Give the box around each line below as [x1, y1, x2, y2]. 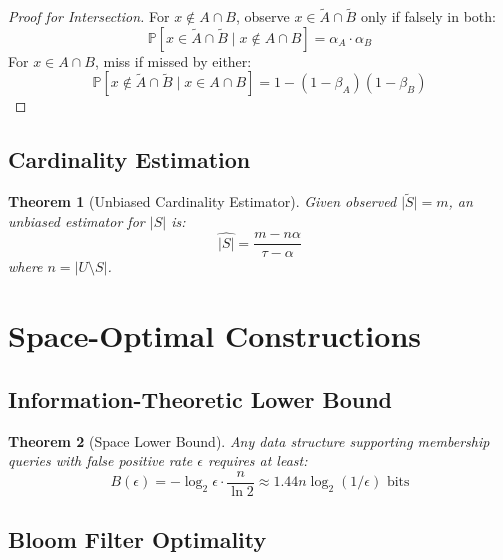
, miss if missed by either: [94, 50, 252, 71]
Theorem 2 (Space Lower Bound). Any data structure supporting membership [8, 430, 490, 451]
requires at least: [208, 450, 308, 471]
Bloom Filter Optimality [8, 524, 267, 555]
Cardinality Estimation [8, 144, 251, 175]
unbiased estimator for [8, 211, 145, 232]
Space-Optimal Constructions [8, 315, 422, 356]
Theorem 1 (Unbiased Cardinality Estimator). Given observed [8, 191, 397, 212]
